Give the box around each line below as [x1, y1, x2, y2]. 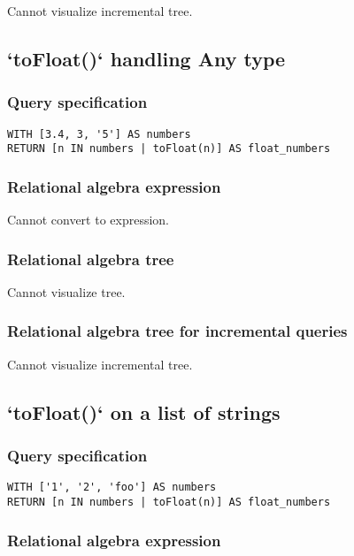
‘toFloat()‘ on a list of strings [7, 398, 281, 425]
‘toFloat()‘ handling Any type [7, 44, 286, 72]
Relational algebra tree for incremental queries [7, 320, 348, 342]
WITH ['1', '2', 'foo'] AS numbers [7, 481, 217, 494]
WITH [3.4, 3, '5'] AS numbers [7, 127, 191, 141]
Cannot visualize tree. [7, 282, 126, 301]
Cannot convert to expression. [7, 210, 170, 229]
